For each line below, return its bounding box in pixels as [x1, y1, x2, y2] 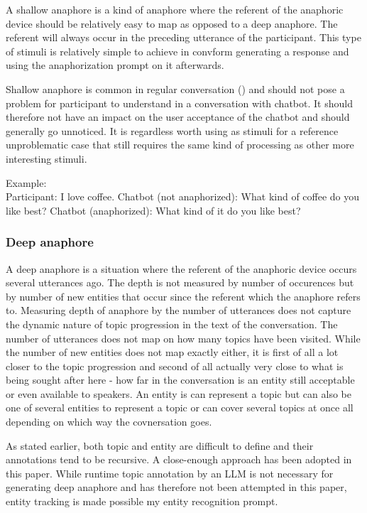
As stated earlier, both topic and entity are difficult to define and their [6, 438, 314, 453]
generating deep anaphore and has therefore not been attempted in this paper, [6, 480, 347, 495]
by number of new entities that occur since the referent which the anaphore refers [6, 288, 361, 303]
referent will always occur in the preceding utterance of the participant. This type [6, 30, 361, 45]
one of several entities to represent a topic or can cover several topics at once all [6, 400, 354, 415]
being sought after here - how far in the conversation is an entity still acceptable [6, 372, 355, 387]
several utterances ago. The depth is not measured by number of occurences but [6, 275, 354, 290]
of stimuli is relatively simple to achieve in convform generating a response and [6, 43, 349, 58]
